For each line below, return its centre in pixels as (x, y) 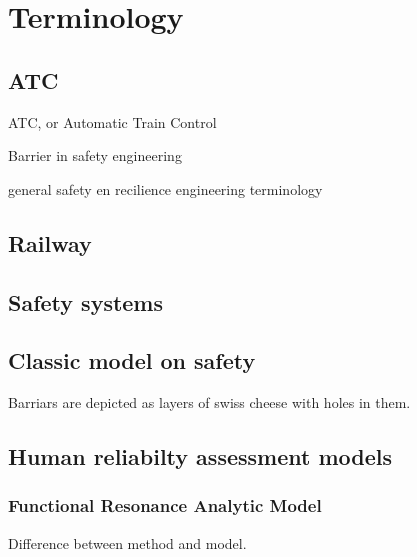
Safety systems (86, 301)
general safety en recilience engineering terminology (165, 188)
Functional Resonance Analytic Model (165, 505)
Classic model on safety (132, 360)
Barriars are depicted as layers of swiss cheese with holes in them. (209, 402)
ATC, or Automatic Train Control (112, 121)
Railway (50, 242)
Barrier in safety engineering (95, 155)
